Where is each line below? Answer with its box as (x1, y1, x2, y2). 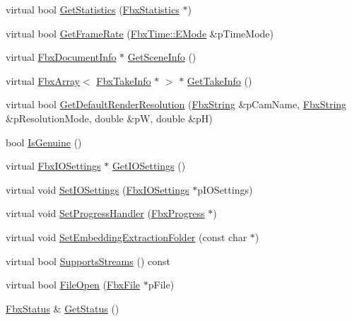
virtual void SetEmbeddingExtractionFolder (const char (6, 229, 247, 244)
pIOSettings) (197, 182, 253, 197)
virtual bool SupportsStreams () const (6, 253, 170, 268)
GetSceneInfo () (127, 49, 196, 64)
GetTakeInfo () (187, 73, 252, 88)
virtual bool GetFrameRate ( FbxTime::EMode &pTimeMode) (6, 25, 274, 40)
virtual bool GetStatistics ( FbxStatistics (6, 2, 180, 16)
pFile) (148, 277, 175, 292)
